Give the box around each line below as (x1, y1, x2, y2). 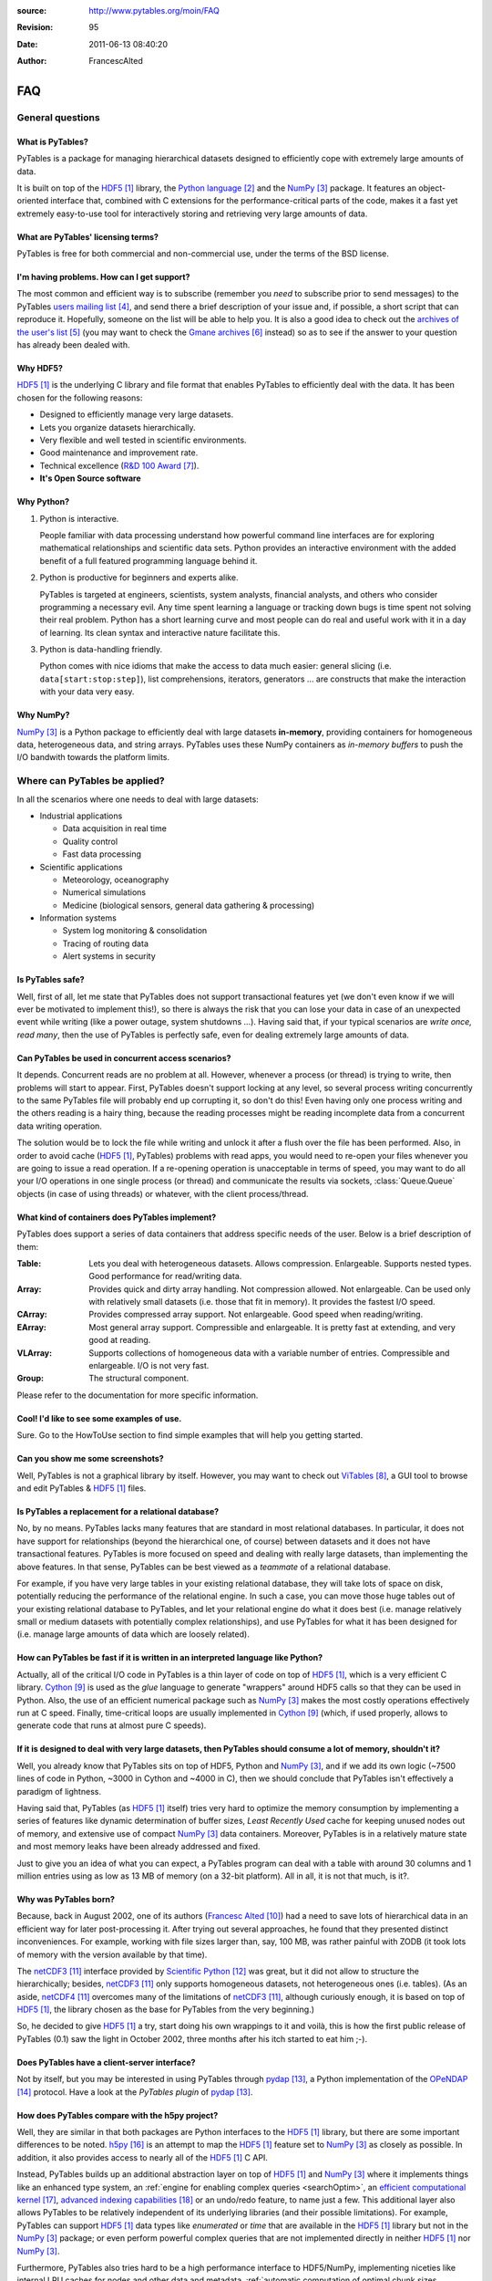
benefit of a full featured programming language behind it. (39, 555, 258, 566)
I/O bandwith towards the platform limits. (16, 752, 170, 763)
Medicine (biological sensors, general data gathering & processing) (62, 900, 315, 911)
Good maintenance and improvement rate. (39, 447, 199, 458)
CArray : (16, 1309, 47, 1320)
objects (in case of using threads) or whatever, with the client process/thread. (16, 1188, 309, 1199)
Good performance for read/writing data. (88, 1271, 242, 1282)
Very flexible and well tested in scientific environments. (39, 434, 247, 445)
